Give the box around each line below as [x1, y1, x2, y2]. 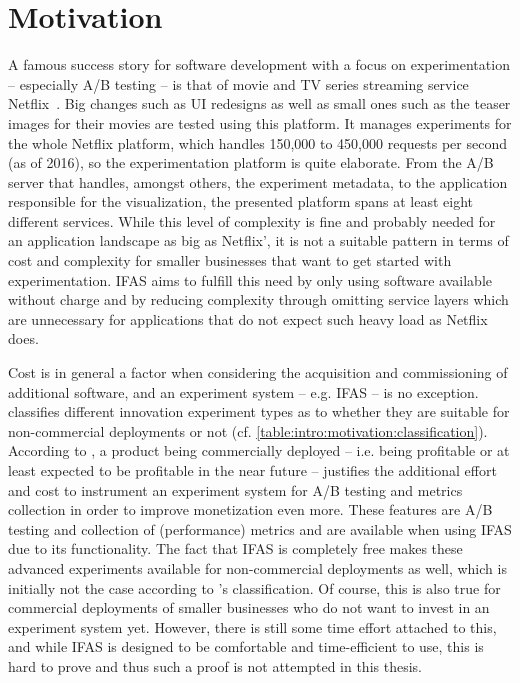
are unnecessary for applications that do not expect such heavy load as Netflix [8, 308, 488, 329]
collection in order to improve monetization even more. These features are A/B [8, 499, 493, 520]
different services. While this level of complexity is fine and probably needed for [8, 210, 496, 231]
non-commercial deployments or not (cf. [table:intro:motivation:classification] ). [8, 420, 488, 441]
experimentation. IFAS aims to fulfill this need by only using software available [8, 269, 493, 290]
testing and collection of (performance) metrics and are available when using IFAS [8, 518, 512, 539]
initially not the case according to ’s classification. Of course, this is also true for [8, 577, 501, 598]
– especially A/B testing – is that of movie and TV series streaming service [8, 73, 469, 94]
